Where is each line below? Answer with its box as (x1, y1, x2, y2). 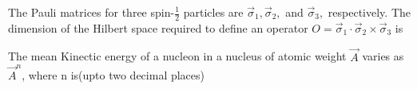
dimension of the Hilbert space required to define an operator (8, 19, 308, 36)
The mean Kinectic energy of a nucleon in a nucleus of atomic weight (8, 48, 347, 64)
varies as (362, 48, 404, 64)
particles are (183, 4, 244, 20)
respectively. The (328, 4, 411, 20)
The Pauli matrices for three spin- (8, 4, 175, 20)
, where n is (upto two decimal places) (22, 66, 205, 83)
